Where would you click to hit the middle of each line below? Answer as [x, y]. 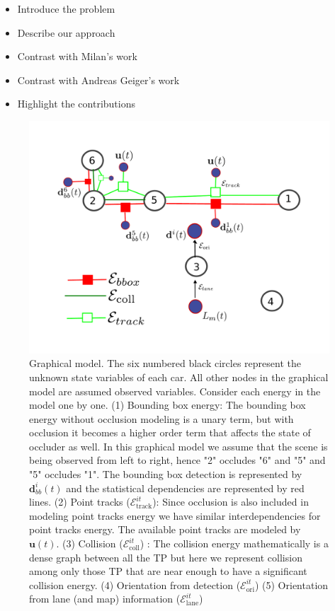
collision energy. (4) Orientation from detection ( [135, 584]
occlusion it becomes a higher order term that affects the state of [170, 432]
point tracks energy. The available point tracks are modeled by [165, 529]
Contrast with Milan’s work [77, 56]
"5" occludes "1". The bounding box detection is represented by [166, 474]
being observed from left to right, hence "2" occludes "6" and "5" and [177, 460]
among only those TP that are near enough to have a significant [168, 571]
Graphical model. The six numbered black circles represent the [165, 363]
